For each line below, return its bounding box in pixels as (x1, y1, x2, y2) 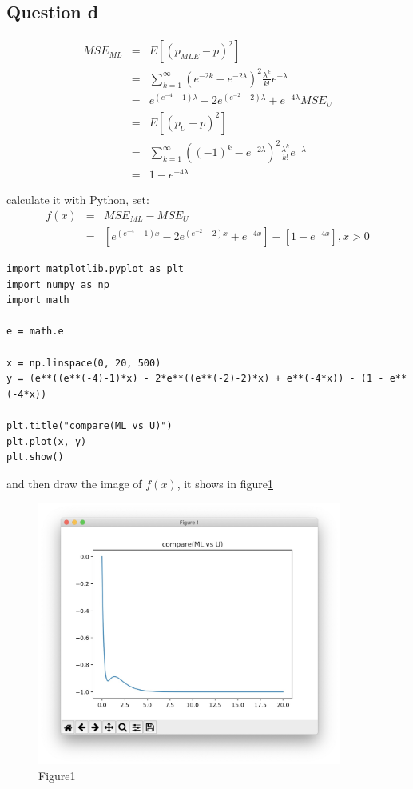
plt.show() (6, 451, 64, 463)
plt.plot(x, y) (6, 435, 87, 447)
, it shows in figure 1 (177, 475, 273, 491)
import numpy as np (6, 278, 109, 290)
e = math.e (6, 326, 64, 338)
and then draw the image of (6, 475, 142, 491)
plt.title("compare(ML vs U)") (6, 420, 173, 432)
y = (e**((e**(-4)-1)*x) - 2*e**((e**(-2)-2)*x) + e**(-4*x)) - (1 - (6, 373, 384, 385)
